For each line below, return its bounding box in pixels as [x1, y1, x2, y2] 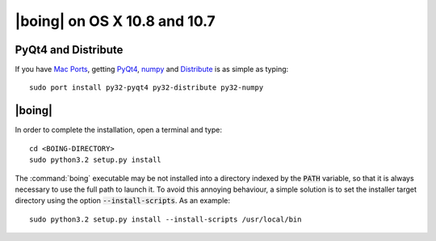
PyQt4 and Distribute [15, 43, 124, 57]
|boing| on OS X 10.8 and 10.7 [15, 12, 216, 30]
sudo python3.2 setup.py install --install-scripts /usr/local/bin [29, 214, 302, 224]
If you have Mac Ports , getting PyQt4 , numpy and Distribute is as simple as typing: [15, 65, 289, 74]
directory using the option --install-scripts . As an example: [15, 196, 230, 205]
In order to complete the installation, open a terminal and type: [15, 125, 222, 135]
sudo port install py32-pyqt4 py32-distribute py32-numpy [29, 83, 264, 92]
